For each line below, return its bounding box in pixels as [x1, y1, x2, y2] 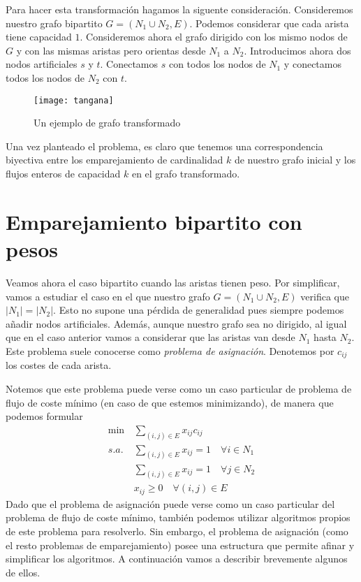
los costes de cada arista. [6, 358, 112, 372]
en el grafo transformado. [131, 166, 240, 180]
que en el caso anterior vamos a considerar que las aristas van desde [6, 330, 295, 344]
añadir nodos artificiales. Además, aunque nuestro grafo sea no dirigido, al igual [6, 316, 347, 330]
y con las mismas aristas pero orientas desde [16, 43, 206, 57]
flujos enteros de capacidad [6, 166, 121, 180]
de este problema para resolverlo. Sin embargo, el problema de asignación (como [6, 524, 348, 539]
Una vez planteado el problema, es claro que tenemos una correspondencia [6, 138, 323, 153]
